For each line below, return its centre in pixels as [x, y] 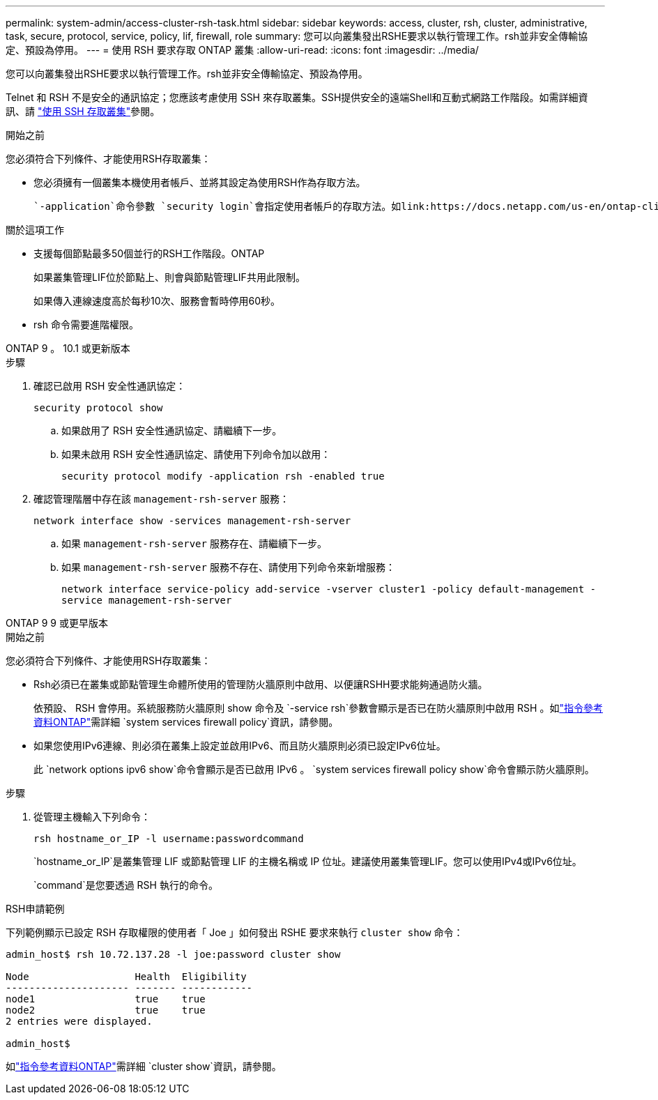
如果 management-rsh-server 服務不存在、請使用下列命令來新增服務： [228, 567]
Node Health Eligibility [126, 977]
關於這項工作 [35, 230]
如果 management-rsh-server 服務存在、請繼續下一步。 [194, 543]
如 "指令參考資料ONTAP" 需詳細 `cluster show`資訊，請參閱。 [144, 1066]
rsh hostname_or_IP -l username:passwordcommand [169, 839]
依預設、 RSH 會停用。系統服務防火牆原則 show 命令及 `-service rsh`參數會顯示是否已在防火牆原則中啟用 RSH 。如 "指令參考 [318, 708]
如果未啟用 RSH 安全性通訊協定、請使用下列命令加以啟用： [196, 454]
